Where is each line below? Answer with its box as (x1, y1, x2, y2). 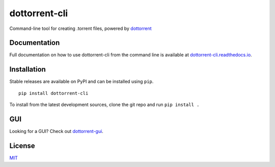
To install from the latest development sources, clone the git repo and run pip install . (9, 102, 200, 108)
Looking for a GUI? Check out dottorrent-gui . (9, 128, 104, 135)
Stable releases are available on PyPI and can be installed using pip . (9, 79, 154, 85)
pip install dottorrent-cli (18, 90, 89, 96)
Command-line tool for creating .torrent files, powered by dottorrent (9, 25, 152, 31)
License (9, 141, 35, 150)
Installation (9, 65, 46, 74)
